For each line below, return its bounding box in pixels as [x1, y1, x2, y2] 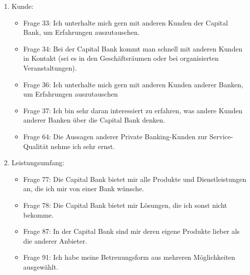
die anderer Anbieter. [23, 235, 87, 246]
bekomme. [23, 209, 54, 220]
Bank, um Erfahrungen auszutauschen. [23, 27, 140, 37]
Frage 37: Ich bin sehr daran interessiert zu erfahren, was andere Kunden [23, 105, 243, 115]
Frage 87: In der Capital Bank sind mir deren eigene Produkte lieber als [23, 226, 240, 236]
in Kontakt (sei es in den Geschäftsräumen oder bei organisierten [23, 53, 219, 63]
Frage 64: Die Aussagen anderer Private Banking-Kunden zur [23, 131, 207, 141]
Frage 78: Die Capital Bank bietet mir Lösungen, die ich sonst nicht [23, 200, 227, 210]
